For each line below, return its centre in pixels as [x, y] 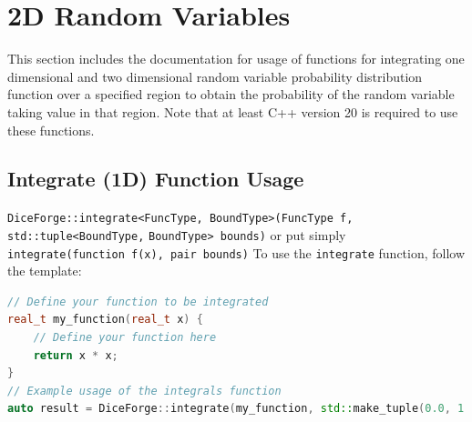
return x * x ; [76, 355]
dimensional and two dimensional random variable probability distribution [215, 76]
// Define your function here [125, 338]
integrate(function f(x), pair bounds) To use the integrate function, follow [236, 252]
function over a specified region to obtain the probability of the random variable [231, 94]
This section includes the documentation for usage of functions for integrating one [236, 59]
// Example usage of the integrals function [144, 391]
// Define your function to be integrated [138, 301]
